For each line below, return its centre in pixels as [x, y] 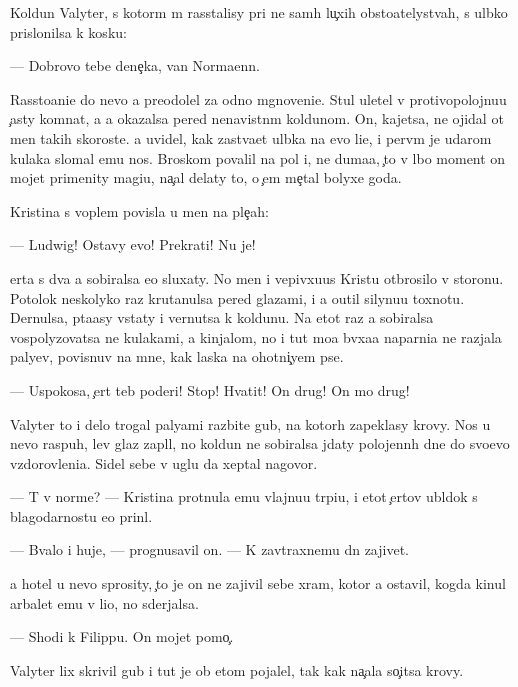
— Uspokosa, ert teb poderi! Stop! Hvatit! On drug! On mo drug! [210, 389]
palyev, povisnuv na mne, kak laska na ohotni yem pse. [177, 356]
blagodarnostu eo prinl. [81, 515]
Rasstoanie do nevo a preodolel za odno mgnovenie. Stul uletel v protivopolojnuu [258, 98]
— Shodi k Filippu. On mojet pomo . [122, 636]
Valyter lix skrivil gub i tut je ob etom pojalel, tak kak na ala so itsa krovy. [237, 669]
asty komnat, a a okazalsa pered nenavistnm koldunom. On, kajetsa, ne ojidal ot [257, 118]
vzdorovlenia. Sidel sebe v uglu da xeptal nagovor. [164, 462]
